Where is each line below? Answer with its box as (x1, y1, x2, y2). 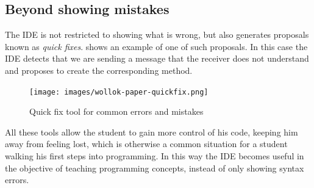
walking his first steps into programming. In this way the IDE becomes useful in (5, 150, 304, 162)
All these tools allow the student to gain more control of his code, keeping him (5, 125, 298, 138)
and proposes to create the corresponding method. (5, 63, 193, 76)
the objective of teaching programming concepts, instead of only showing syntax (5, 161, 304, 174)
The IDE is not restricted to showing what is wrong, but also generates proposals (5, 28, 309, 41)
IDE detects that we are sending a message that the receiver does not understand (5, 52, 309, 65)
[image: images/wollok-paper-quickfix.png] (29, 87, 209, 96)
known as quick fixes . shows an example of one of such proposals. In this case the (5, 40, 308, 52)
